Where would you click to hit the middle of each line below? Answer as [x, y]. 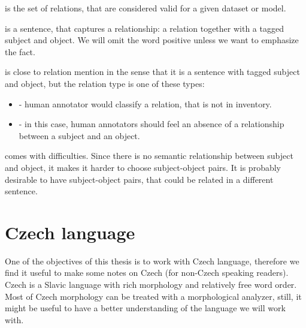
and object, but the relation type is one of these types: [105, 83]
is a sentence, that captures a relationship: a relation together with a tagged [144, 28]
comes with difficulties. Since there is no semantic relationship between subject [149, 156]
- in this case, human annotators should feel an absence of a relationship [152, 124]
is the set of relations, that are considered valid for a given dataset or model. [146, 8]
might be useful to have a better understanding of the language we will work [145, 308]
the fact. [20, 51]
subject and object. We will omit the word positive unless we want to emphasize [152, 40]
